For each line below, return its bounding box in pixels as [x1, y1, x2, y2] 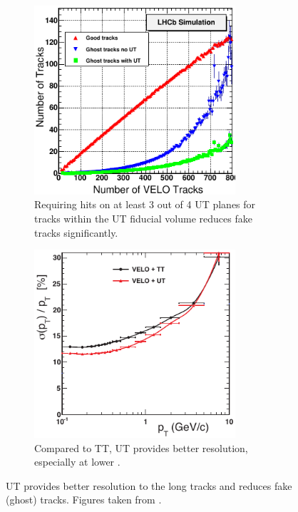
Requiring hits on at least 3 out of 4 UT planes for [34, 197, 256, 212]
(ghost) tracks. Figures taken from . [6, 492, 162, 507]
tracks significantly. [34, 225, 118, 240]
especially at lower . [34, 454, 120, 469]
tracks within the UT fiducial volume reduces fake [34, 211, 252, 226]
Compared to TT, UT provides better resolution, [34, 440, 248, 455]
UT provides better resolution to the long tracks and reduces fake [6, 478, 292, 493]
